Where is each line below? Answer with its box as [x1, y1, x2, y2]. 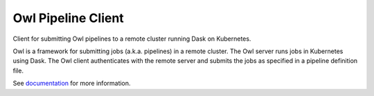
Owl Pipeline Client [12, 10, 124, 26]
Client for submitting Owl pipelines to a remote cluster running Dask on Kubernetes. [12, 35, 251, 43]
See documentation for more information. [12, 79, 131, 88]
